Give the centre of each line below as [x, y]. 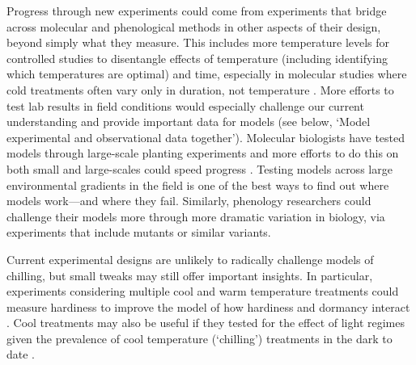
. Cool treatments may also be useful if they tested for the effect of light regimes [206, 323]
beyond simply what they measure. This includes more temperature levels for [198, 42]
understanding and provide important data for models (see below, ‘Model [189, 122]
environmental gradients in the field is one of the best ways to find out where [198, 185]
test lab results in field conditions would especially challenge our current [185, 105]
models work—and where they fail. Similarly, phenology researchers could [189, 201]
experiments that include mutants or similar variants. [139, 232]
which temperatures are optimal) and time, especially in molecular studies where [207, 74]
